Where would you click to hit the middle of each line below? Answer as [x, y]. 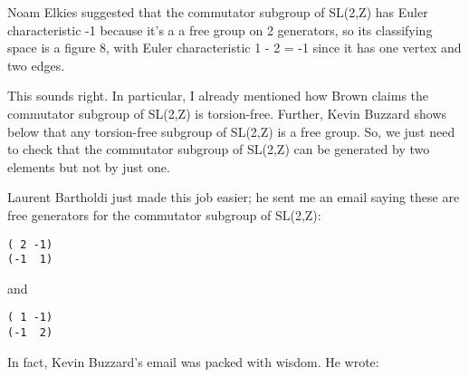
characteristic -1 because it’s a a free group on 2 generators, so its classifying [220, 29]
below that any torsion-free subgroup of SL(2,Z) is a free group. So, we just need [231, 131]
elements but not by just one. [89, 166]
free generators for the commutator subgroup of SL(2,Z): [164, 214]
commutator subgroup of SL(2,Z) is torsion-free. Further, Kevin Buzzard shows [227, 113]
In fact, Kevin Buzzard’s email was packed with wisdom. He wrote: [193, 361]
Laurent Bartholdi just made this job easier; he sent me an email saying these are [234, 197]
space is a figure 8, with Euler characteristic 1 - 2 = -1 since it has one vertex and [234, 48]
